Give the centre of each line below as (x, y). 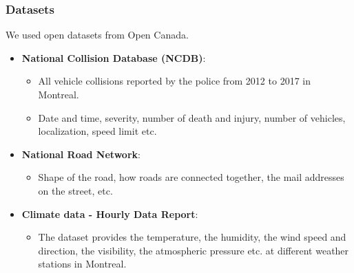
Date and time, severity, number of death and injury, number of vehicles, (192, 117)
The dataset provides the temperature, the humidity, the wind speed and (192, 237)
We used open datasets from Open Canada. (97, 35)
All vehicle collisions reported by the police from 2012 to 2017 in (174, 81)
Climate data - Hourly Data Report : (110, 214)
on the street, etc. (75, 190)
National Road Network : (81, 154)
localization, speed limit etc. (97, 131)
